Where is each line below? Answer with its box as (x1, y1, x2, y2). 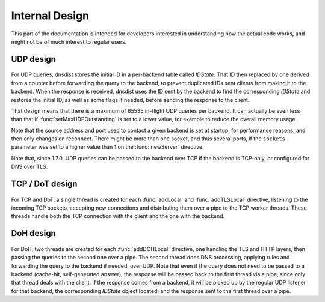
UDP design (11, 54, 57, 64)
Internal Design (11, 9, 90, 22)
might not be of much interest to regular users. (11, 38, 127, 45)
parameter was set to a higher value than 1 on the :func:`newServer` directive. (11, 143, 204, 151)
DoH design (11, 228, 57, 238)
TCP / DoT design (11, 179, 78, 189)
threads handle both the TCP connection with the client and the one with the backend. (11, 213, 225, 220)
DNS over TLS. (11, 163, 48, 171)
